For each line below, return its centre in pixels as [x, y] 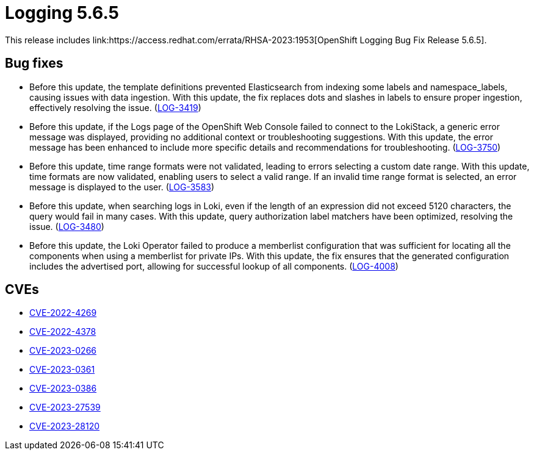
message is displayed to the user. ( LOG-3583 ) [122, 187]
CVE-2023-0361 [62, 370]
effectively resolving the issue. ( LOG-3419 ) [115, 107]
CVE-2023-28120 [65, 426]
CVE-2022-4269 [63, 313]
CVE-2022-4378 [63, 332]
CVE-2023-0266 [63, 351]
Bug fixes [34, 63]
